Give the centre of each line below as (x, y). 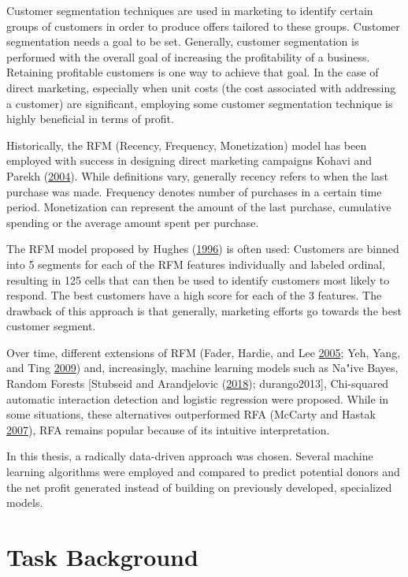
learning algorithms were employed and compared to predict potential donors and (203, 472)
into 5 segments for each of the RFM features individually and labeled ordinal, (196, 264)
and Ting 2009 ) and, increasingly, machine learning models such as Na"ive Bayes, (202, 368)
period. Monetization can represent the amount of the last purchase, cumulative (199, 207)
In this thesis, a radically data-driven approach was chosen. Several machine (190, 456)
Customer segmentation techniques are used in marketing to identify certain (190, 10)
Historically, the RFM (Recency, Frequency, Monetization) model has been (187, 145)
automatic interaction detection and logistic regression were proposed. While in (198, 398)
